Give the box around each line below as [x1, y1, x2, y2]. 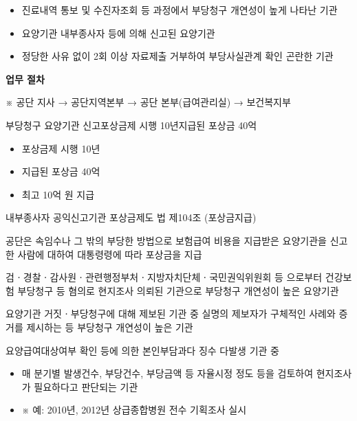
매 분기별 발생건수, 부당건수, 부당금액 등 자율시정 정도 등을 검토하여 [21, 366, 314, 380]
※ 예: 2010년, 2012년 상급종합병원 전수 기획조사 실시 [21, 402, 247, 417]
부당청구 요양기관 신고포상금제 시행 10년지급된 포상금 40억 [6, 117, 257, 132]
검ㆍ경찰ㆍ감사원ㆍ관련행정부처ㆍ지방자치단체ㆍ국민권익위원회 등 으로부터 [6, 270, 323, 284]
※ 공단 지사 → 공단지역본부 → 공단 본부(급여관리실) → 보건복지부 [6, 95, 291, 109]
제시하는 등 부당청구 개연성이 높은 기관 [26, 319, 193, 334]
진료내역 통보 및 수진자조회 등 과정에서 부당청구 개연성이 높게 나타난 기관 [21, 3, 338, 16]
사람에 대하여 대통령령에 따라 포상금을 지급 [17, 247, 202, 261]
